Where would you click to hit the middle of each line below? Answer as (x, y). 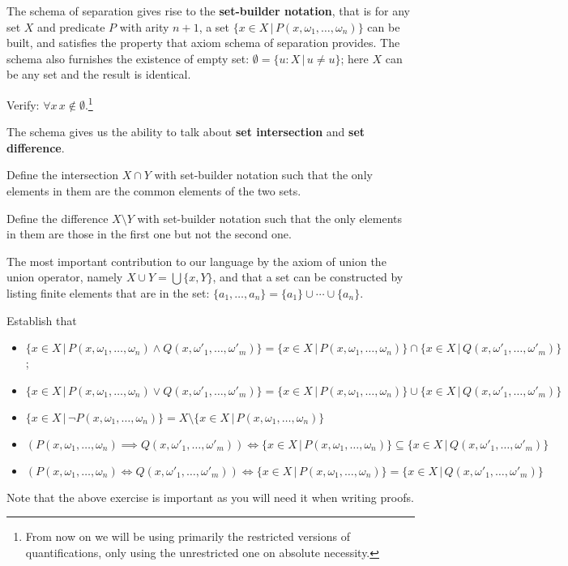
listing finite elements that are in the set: (108, 292)
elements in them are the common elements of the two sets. (154, 191)
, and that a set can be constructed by (308, 277)
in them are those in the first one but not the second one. (149, 234)
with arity (144, 26)
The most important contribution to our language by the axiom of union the (196, 261)
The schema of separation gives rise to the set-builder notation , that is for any (208, 11)
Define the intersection (62, 175)
